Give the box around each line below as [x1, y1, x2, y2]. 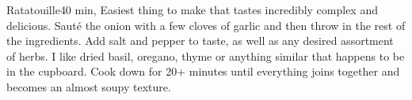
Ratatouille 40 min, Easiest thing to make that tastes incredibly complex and [6, 2, 378, 17]
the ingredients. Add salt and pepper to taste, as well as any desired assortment [6, 32, 394, 49]
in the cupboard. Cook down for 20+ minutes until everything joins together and [6, 63, 400, 80]
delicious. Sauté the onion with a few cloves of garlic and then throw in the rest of [6, 17, 406, 33]
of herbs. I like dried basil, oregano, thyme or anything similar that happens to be [6, 47, 405, 64]
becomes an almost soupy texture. [6, 78, 171, 94]
